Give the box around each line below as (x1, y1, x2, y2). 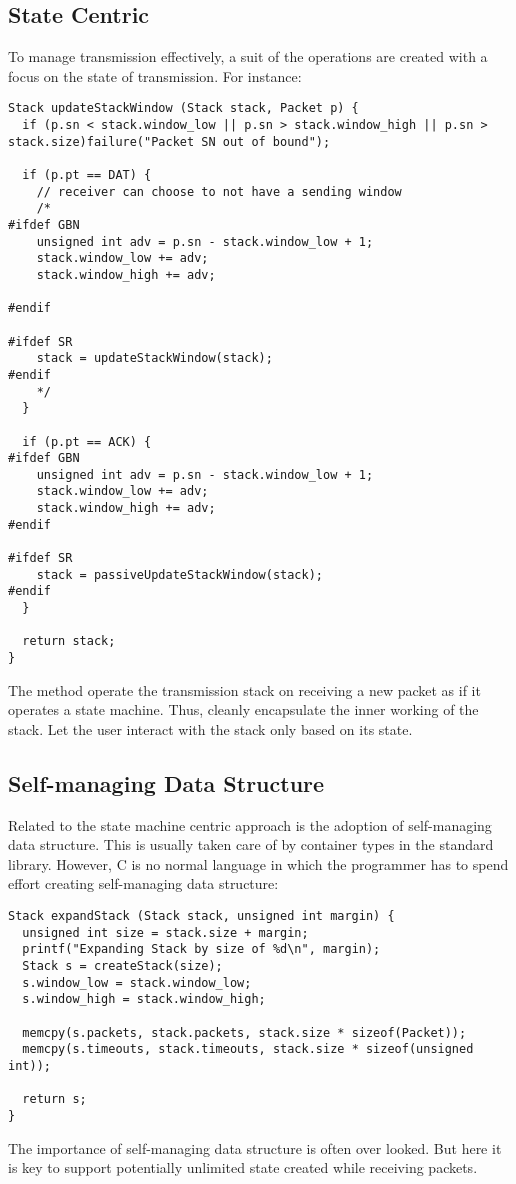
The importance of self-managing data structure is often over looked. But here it (8, 1137, 502, 1158)
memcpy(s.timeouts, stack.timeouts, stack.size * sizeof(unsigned (22, 1042, 474, 1057)
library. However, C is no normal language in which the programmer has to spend (8, 853, 509, 874)
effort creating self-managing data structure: (8, 873, 279, 894)
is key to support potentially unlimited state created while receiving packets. (8, 1157, 478, 1178)
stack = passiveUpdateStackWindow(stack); (36, 567, 323, 582)
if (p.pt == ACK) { (22, 434, 152, 449)
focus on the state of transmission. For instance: (8, 65, 302, 86)
